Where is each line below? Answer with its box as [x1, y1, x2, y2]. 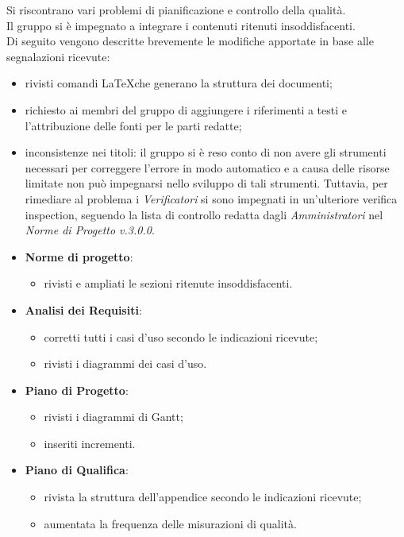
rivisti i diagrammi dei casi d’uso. [44, 355, 207, 372]
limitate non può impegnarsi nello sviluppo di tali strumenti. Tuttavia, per [25, 175, 388, 191]
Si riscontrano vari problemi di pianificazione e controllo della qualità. [6, 2, 346, 17]
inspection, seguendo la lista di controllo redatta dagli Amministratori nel [25, 206, 383, 222]
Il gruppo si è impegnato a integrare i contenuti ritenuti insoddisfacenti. [6, 17, 356, 33]
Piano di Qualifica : [25, 462, 129, 478]
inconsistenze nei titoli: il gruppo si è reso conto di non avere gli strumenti [25, 144, 387, 160]
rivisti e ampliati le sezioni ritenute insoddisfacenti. [44, 275, 293, 292]
